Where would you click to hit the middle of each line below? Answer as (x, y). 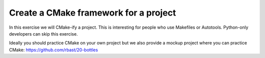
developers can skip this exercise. (43, 34)
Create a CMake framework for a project (93, 13)
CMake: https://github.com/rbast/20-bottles (53, 50)
